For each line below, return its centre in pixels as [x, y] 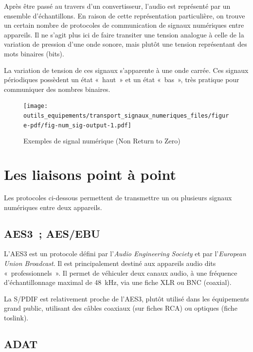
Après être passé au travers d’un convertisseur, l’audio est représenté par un [117, 6]
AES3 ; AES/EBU [52, 233]
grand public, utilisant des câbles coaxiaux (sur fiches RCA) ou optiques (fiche [121, 308]
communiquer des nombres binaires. [57, 89]
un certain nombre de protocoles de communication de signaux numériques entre [124, 25]
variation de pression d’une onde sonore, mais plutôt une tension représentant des [126, 44]
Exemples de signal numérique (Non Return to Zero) [102, 141]
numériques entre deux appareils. [53, 207]
